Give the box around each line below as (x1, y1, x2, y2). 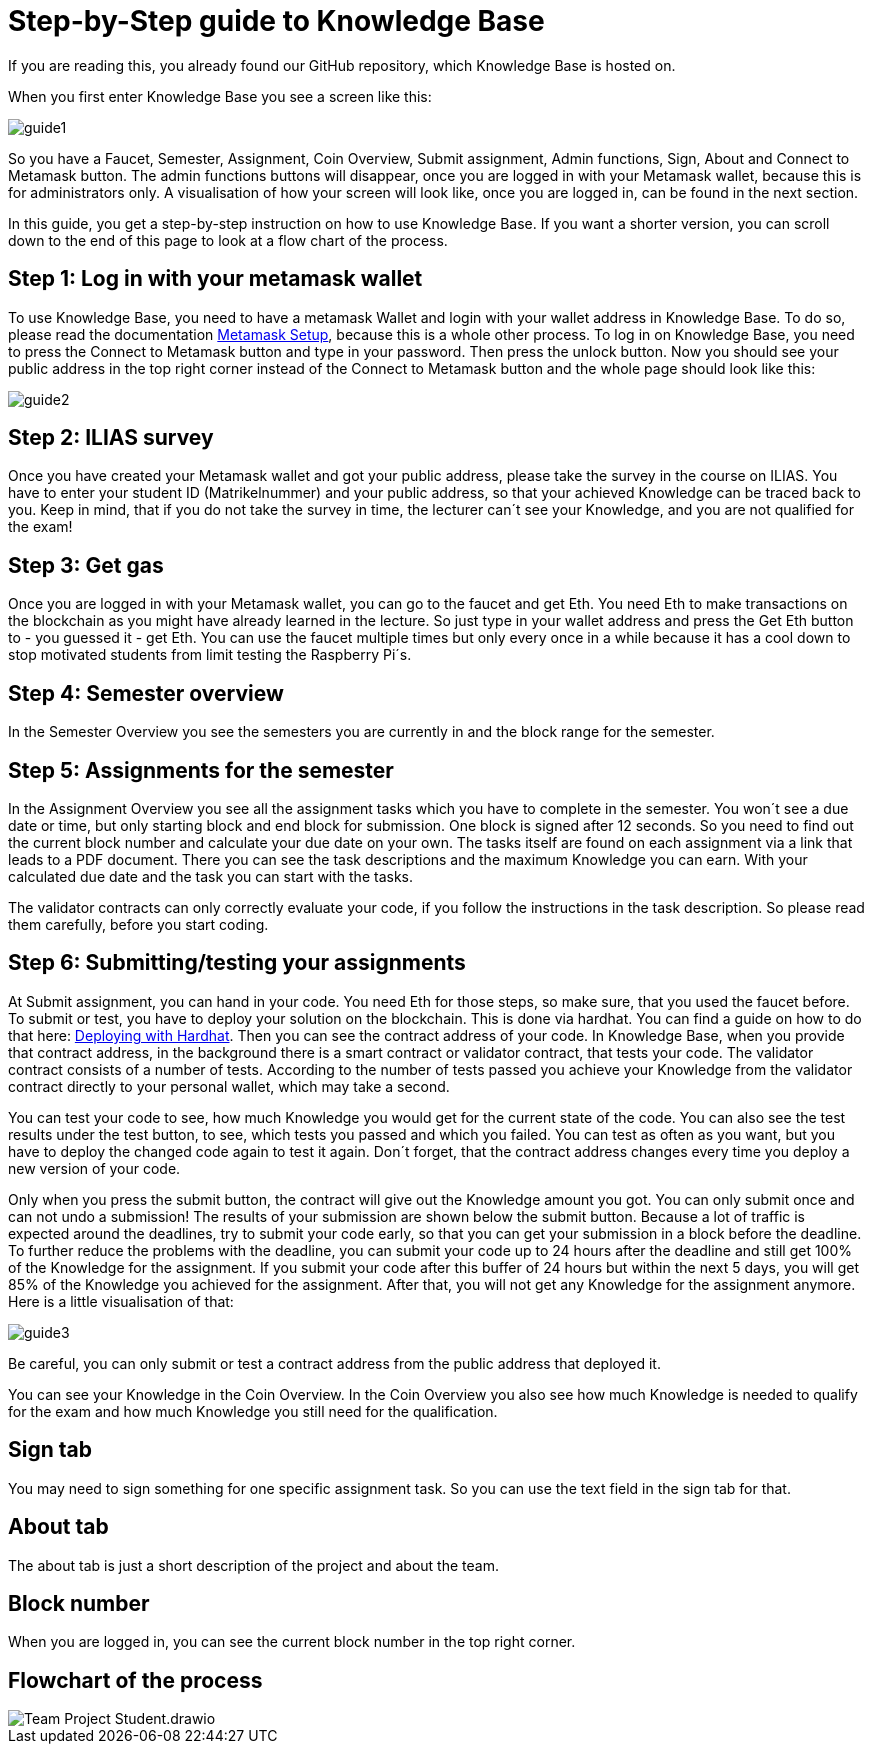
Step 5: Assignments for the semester (8, 757, 394, 783)
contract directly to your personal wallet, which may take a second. (8, 1077, 450, 1095)
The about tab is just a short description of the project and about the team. (8, 1556, 499, 1574)
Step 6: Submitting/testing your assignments (8, 950, 466, 976)
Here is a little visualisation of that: (8, 1292, 234, 1310)
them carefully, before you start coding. (8, 915, 269, 933)
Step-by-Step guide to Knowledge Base (8, 4, 545, 38)
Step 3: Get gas (8, 552, 164, 578)
